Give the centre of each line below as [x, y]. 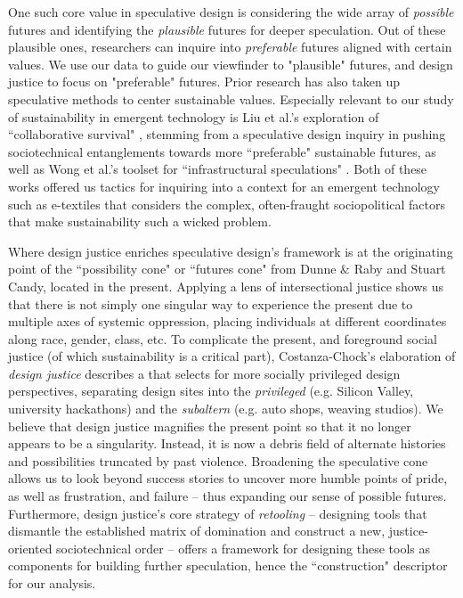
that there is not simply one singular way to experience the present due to [211, 303]
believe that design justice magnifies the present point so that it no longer [210, 426]
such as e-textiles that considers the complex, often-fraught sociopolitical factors [227, 204]
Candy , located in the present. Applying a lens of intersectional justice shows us [226, 286]
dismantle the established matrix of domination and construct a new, [197, 531]
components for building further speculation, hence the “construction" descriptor [228, 565]
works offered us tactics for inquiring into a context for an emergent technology [224, 186]
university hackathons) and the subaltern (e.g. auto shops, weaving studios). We [226, 409]
